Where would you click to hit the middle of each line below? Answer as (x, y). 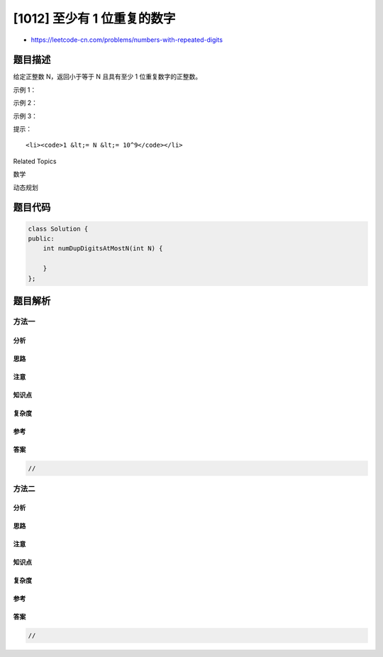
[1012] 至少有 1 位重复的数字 (94, 18)
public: (41, 238)
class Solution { (58, 228)
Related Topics (35, 161)
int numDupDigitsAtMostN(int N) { (103, 249)
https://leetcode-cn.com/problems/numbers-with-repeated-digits (127, 40)
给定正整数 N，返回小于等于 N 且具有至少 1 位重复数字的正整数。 (107, 77)
